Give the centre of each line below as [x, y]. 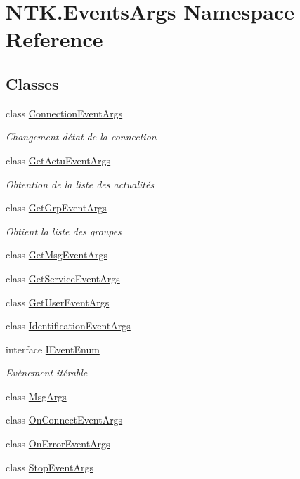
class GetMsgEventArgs [57, 255]
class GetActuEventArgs [58, 160]
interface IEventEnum [53, 349]
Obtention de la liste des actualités [80, 184]
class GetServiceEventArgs [63, 278]
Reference [54, 39]
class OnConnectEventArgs [64, 420]
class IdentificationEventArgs [68, 326]
